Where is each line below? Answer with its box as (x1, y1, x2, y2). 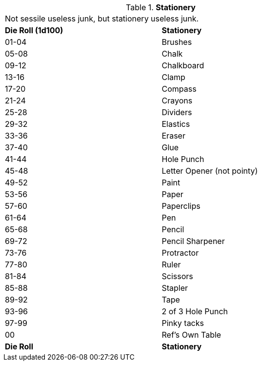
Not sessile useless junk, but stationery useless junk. (5, 14, 199, 23)
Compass (161, 84, 197, 94)
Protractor (161, 248, 199, 258)
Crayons (161, 96, 193, 105)
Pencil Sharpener (161, 236, 225, 246)
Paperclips (161, 201, 201, 211)
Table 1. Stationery (126, 2, 196, 12)
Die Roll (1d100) (5, 25, 63, 35)
